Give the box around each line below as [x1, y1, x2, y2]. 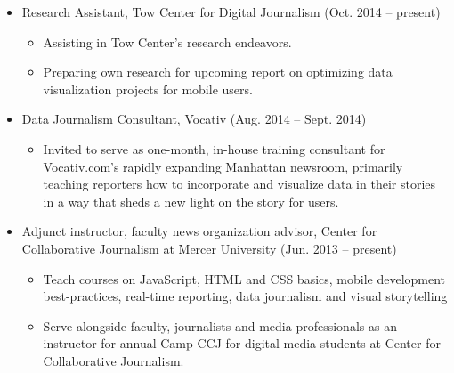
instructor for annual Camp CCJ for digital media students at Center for [43, 334, 441, 353]
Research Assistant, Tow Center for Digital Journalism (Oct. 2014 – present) [21, 3, 441, 20]
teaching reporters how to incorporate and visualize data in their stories [43, 174, 436, 193]
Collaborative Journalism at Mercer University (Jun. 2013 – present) [21, 239, 397, 257]
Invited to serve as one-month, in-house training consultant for [43, 139, 385, 158]
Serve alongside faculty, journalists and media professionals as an [43, 316, 397, 335]
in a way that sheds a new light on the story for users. [43, 191, 339, 210]
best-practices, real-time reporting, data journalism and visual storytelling [43, 287, 448, 305]
